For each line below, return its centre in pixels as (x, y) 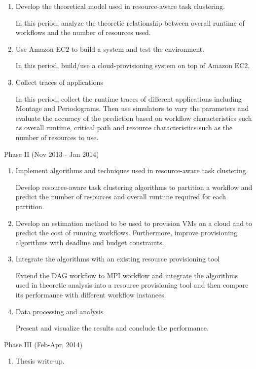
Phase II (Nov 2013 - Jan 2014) (52, 154)
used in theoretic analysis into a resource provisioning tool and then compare (132, 285)
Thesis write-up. (40, 361)
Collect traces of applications (59, 82)
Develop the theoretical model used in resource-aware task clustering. (120, 6)
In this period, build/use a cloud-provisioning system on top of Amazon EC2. (133, 65)
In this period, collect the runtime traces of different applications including (128, 98)
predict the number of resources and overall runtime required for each (121, 197)
